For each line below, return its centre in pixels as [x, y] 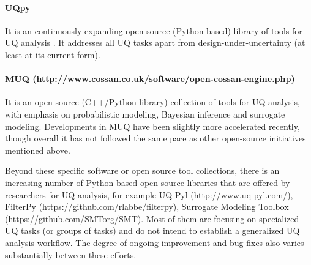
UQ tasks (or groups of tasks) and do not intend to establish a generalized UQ [152, 230]
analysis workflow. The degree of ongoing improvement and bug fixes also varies [155, 242]
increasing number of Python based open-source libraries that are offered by [148, 182]
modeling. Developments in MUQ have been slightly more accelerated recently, [152, 126]
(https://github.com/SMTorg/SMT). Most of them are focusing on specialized [152, 218]
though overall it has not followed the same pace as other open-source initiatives [155, 138]
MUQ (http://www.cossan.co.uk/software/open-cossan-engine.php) [150, 79]
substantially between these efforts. [71, 254]
